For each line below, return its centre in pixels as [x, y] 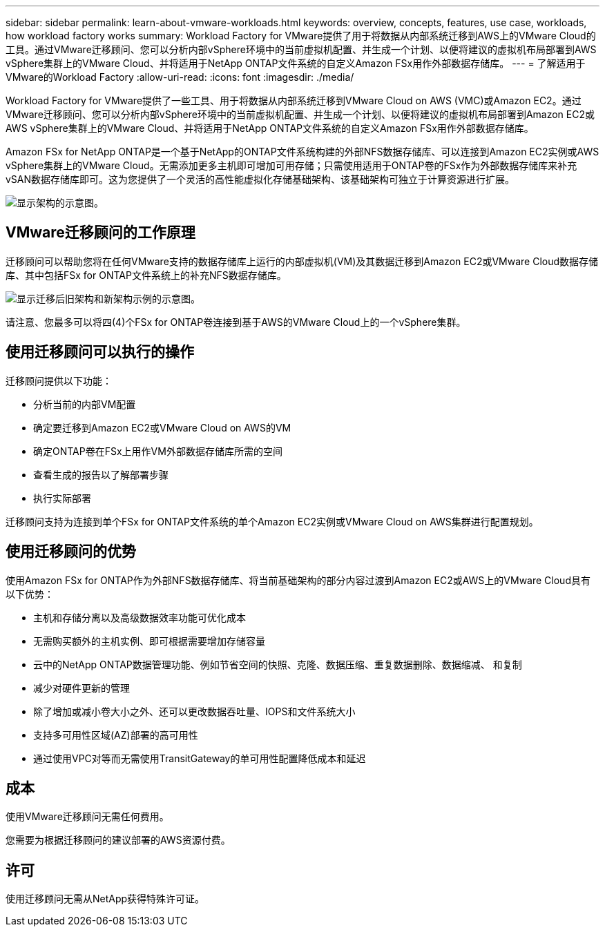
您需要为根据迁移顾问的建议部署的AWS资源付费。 [118, 840]
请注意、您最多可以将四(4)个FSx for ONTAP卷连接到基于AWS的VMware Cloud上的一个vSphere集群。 [236, 322]
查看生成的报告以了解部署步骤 [101, 474]
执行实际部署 [62, 498]
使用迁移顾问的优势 [71, 552]
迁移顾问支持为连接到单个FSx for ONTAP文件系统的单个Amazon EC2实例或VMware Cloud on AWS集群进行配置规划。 [272, 521]
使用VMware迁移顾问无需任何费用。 [87, 817]
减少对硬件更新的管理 [81, 688]
